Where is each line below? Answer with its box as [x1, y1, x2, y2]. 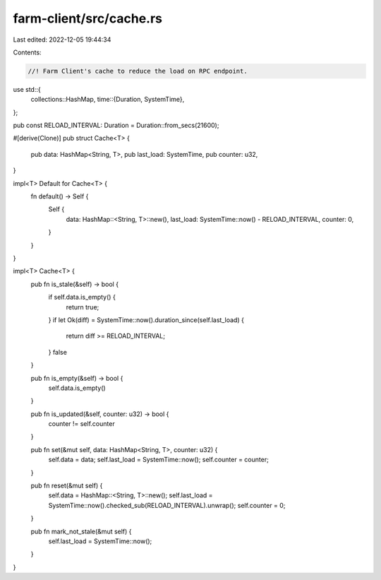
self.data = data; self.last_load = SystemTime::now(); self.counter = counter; [48, 456, 270, 464]
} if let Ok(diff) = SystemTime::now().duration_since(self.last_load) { [48, 315, 245, 324]
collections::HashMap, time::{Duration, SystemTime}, [30, 95, 185, 104]
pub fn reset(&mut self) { [30, 481, 103, 490]
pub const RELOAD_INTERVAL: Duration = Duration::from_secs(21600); [13, 121, 219, 130]
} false [48, 348, 67, 356]
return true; [66, 302, 99, 311]
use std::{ [13, 85, 42, 93]
